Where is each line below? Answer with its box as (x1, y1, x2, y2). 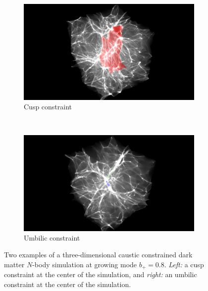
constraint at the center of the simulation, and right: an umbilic (4, 269, 197, 280)
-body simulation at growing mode (32, 259, 137, 269)
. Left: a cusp (164, 259, 204, 269)
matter (4, 259, 25, 269)
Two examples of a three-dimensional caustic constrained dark (4, 249, 193, 259)
